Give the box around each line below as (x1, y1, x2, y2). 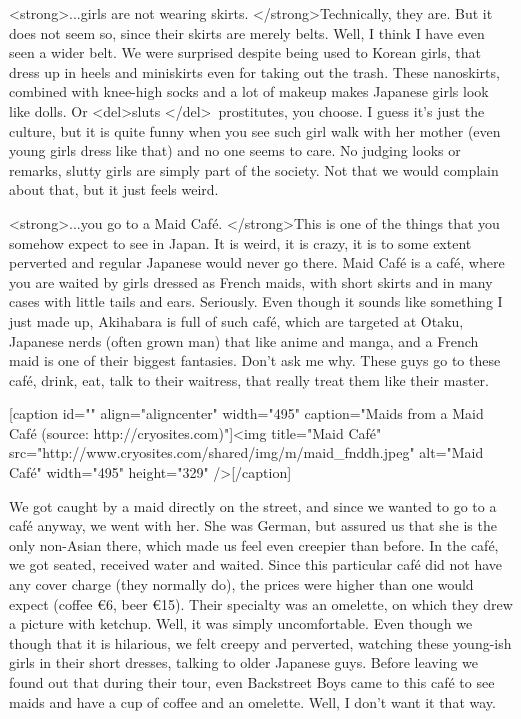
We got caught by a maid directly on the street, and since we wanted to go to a (9, 495, 497, 516)
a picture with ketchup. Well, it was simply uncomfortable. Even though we (9, 613, 473, 634)
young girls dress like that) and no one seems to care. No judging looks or (9, 140, 461, 161)
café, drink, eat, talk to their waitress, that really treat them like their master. (9, 369, 489, 390)
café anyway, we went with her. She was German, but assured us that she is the (9, 515, 497, 536)
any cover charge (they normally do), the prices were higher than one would (9, 574, 474, 595)
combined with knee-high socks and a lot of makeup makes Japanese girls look (9, 81, 489, 102)
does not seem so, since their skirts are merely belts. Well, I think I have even (9, 22, 485, 43)
